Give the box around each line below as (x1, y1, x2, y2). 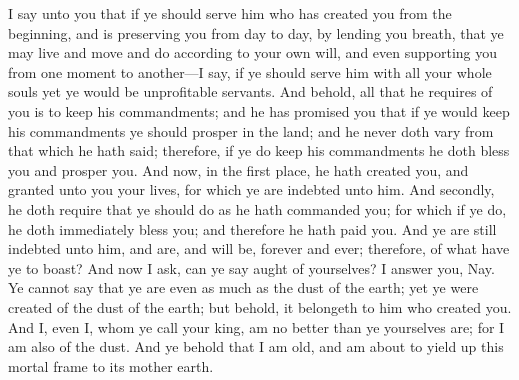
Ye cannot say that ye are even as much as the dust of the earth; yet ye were (8, 277, 479, 298)
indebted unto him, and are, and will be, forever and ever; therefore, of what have (8, 238, 510, 259)
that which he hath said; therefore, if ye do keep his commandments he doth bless (8, 140, 510, 161)
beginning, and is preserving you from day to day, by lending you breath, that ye (8, 22, 504, 43)
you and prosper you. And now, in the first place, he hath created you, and (8, 159, 469, 180)
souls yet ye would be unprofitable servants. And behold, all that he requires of (8, 81, 493, 102)
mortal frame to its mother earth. (8, 355, 214, 376)
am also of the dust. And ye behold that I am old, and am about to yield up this (8, 336, 504, 357)
